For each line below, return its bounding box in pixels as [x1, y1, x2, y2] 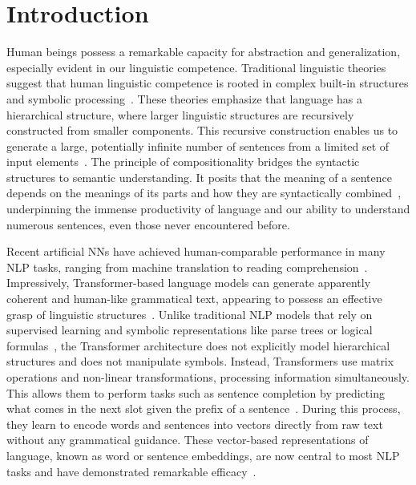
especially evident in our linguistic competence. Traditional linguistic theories [6, 59, 386, 75]
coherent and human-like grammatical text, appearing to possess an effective [6, 290, 382, 307]
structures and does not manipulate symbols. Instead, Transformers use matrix [6, 353, 394, 370]
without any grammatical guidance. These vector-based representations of [6, 431, 369, 448]
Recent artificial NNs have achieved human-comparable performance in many [6, 243, 386, 260]
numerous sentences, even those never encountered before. [6, 216, 290, 232]
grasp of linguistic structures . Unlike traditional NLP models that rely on [6, 305, 373, 322]
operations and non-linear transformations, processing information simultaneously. [6, 369, 410, 385]
